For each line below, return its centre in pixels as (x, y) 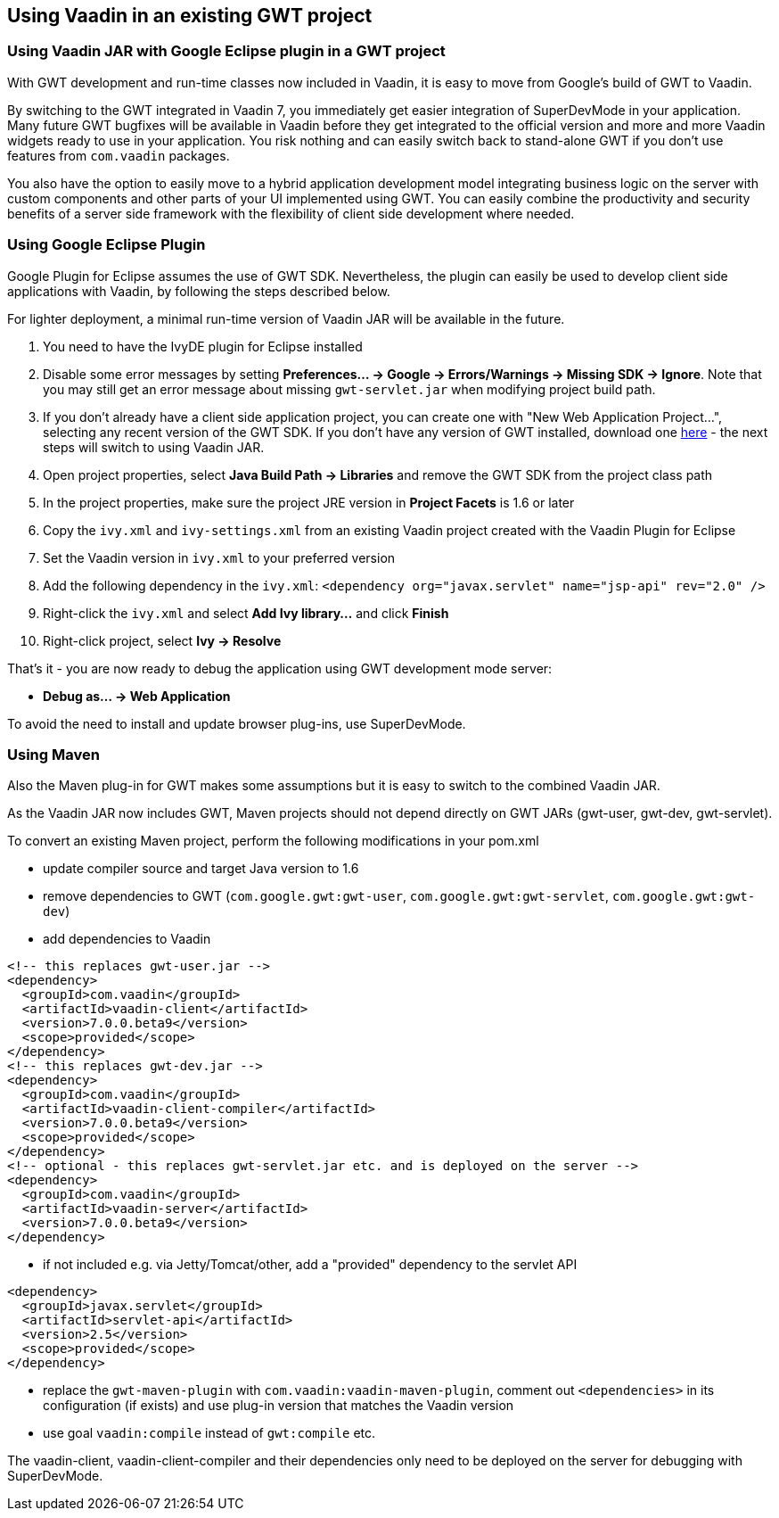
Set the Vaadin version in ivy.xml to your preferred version (219, 557)
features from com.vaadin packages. (119, 155)
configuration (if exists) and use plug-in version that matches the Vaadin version (279, 1406)
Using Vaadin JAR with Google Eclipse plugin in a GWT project (226, 51)
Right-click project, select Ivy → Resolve (162, 640)
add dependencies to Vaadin (127, 939)
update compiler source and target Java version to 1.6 (201, 869)
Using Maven (53, 754)
